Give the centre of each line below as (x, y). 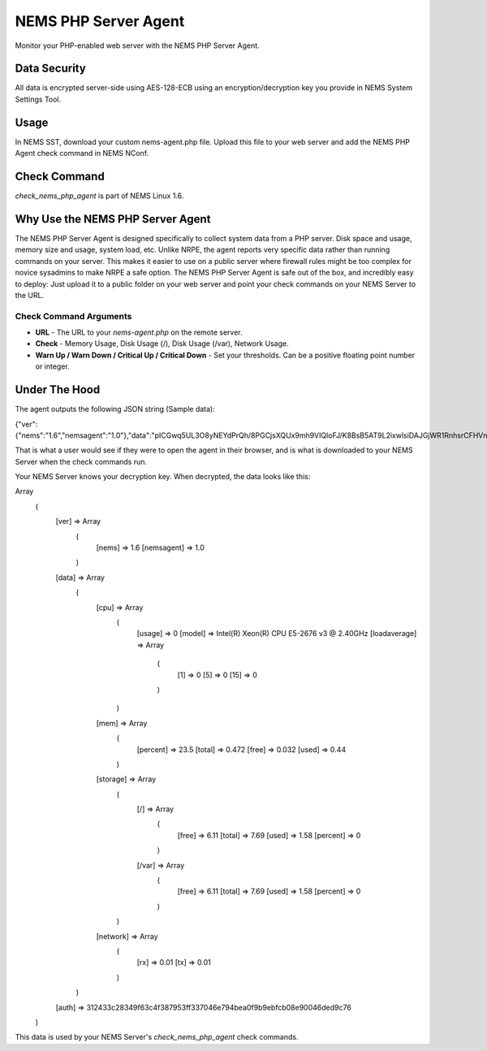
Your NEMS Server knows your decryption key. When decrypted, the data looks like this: (163, 477)
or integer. (53, 366)
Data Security (51, 69)
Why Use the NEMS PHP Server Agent (113, 219)
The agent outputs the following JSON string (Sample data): (115, 409)
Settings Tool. (38, 99)
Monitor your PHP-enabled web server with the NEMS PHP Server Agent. (137, 45)
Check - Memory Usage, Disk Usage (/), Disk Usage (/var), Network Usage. (162, 344)
